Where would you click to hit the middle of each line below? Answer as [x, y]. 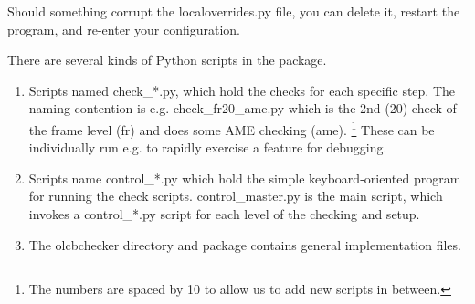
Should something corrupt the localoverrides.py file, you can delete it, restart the [234, 11]
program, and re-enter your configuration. [124, 29]
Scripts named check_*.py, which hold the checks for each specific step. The [242, 90]
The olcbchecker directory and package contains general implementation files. [245, 244]
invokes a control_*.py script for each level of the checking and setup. [224, 214]
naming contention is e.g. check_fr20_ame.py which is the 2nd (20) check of [243, 108]
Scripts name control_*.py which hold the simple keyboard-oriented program [245, 178]
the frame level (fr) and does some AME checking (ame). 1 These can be [232, 128]
